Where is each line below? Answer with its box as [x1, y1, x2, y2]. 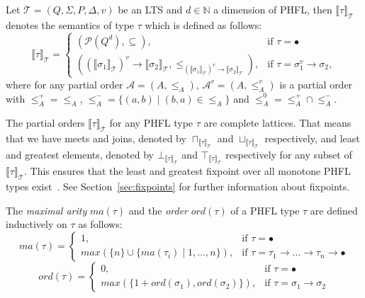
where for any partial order [6, 76, 123, 91]
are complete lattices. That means [203, 115, 352, 130]
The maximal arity [6, 202, 87, 217]
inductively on [6, 217, 67, 231]
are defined [310, 202, 358, 217]
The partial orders [6, 115, 85, 130]
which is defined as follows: [145, 17, 262, 32]
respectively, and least [264, 130, 360, 145]
